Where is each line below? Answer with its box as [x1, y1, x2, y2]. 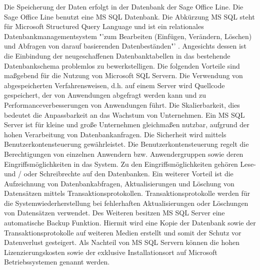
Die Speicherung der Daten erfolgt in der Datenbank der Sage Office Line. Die [4, 2, 243, 12]
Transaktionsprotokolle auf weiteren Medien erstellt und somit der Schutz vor [4, 227, 241, 237]
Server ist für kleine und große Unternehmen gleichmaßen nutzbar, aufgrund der [4, 119, 249, 130]
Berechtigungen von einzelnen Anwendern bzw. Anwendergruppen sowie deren [4, 148, 243, 159]
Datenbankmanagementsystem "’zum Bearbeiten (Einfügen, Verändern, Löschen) [4, 31, 252, 41]
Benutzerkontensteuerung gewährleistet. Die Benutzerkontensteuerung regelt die [4, 139, 249, 149]
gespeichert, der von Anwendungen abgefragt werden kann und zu [4, 90, 206, 100]
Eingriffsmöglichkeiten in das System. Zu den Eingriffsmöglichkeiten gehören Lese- [4, 158, 256, 169]
